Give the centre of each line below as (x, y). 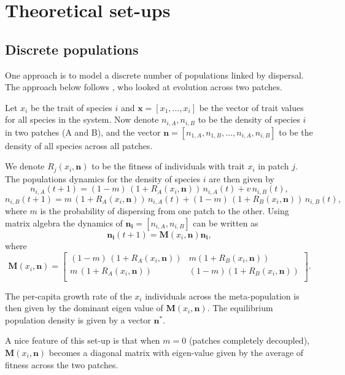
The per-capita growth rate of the (68, 296)
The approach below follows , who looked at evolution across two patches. (144, 87)
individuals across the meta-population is (222, 296)
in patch (273, 166)
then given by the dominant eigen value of (84, 308)
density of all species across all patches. (79, 145)
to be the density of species (249, 119)
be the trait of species (71, 107)
